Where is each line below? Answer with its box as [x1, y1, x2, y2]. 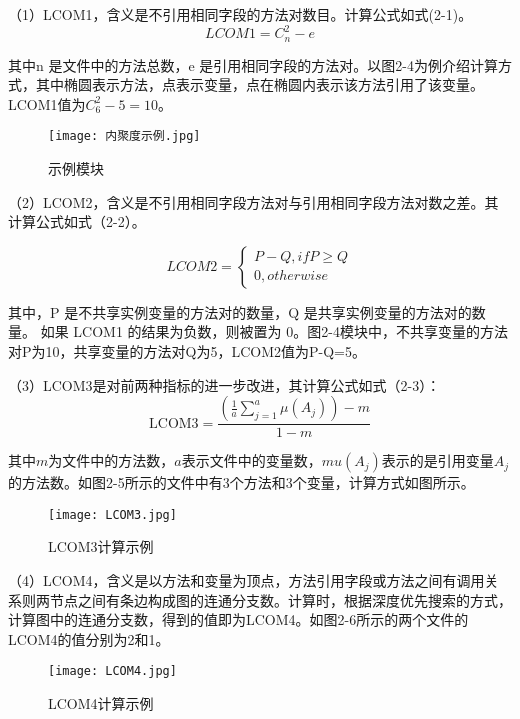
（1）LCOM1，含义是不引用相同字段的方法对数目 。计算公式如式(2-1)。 [8, 4, 473, 24]
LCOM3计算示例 [48, 536, 154, 557]
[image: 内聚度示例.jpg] [48, 129, 201, 144]
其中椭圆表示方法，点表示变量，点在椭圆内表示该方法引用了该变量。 [35, 74, 484, 95]
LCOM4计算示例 [48, 693, 154, 714]
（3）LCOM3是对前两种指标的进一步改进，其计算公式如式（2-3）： [8, 374, 441, 395]
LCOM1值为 [8, 93, 86, 114]
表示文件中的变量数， [181, 450, 322, 471]
